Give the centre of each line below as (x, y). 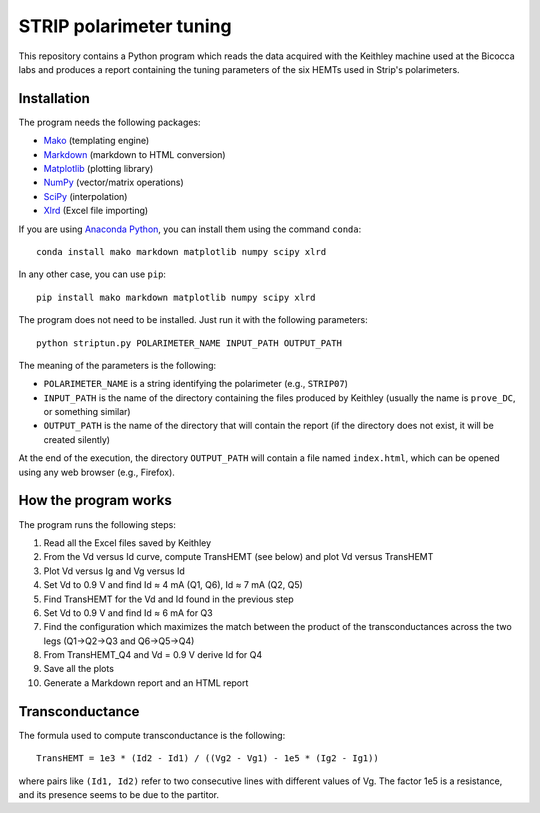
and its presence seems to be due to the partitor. (119, 794)
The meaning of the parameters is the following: (117, 365)
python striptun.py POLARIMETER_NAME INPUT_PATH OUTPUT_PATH (189, 343)
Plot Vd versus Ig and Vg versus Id (114, 571)
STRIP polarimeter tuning (125, 26)
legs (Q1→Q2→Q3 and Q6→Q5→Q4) (119, 641)
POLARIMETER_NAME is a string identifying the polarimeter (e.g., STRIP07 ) (196, 384)
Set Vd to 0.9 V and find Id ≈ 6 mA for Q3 (128, 612)
